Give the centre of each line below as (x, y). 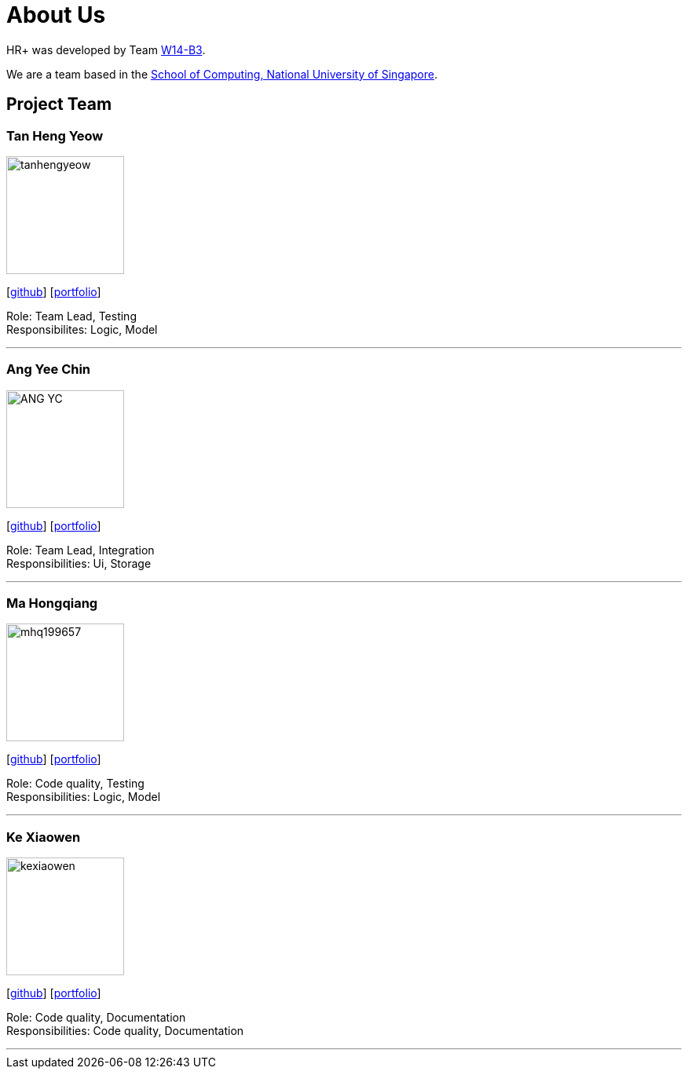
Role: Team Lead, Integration (81, 550)
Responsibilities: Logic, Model (84, 797)
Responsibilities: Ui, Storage (79, 563)
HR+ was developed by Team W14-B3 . (106, 49)
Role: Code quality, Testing (75, 784)
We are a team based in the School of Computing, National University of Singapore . (222, 74)
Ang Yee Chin (49, 369)
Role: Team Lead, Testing (71, 316)
